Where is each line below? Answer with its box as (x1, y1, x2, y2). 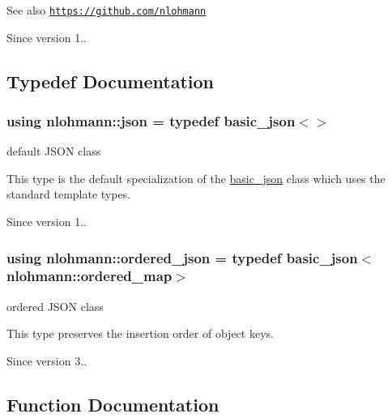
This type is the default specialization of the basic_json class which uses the (6, 169, 386, 186)
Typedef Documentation (6, 68, 214, 93)
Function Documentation (6, 391, 219, 416)
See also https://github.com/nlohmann (6, 2, 207, 18)
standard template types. (6, 186, 131, 203)
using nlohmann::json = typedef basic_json (6, 110, 296, 130)
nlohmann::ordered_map (6, 266, 173, 286)
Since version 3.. (6, 352, 87, 369)
